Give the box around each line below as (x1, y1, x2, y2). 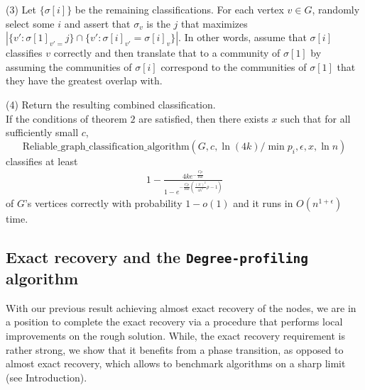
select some (6, 16, 55, 30)
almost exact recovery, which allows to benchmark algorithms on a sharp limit (6, 356, 346, 371)
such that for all (280, 111, 351, 126)
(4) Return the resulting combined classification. (6, 96, 216, 111)
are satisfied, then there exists (138, 111, 268, 126)
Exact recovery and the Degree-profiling (6, 246, 308, 268)
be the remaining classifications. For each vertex (75, 2, 284, 16)
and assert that (64, 16, 131, 30)
